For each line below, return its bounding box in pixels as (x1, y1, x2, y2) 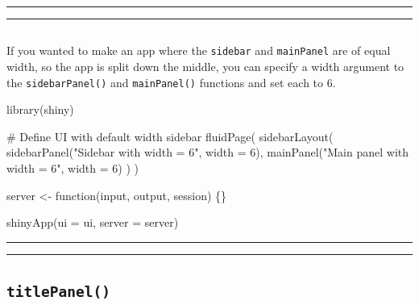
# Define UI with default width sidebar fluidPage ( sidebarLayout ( (6, 127, 334, 144)
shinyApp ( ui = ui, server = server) (6, 214, 179, 231)
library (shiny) (6, 101, 74, 118)
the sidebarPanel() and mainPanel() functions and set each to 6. (6, 73, 336, 90)
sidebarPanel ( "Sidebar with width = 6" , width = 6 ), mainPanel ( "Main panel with (6, 144, 409, 161)
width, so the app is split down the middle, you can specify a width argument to (6, 58, 404, 75)
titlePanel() (6, 283, 110, 301)
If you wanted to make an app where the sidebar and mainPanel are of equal (6, 42, 391, 59)
